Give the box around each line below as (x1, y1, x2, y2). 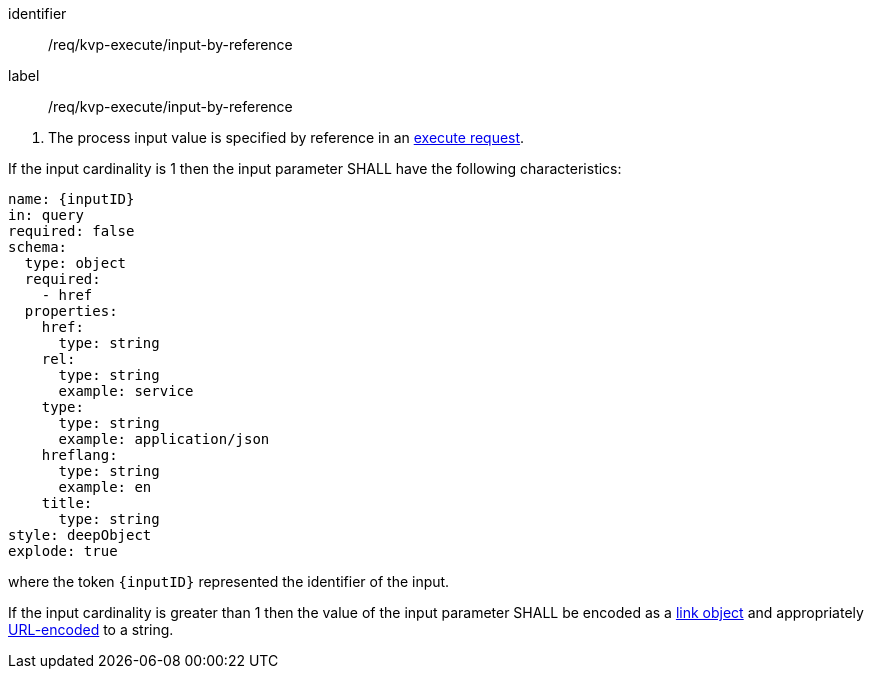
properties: (24, 303, 118, 319)
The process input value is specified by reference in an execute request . (48, 129, 525, 146)
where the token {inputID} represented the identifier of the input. (8, 573, 450, 590)
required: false (8, 223, 135, 239)
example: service (58, 383, 194, 399)
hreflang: (41, 447, 118, 463)
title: (41, 495, 93, 511)
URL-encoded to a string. (8, 621, 174, 638)
